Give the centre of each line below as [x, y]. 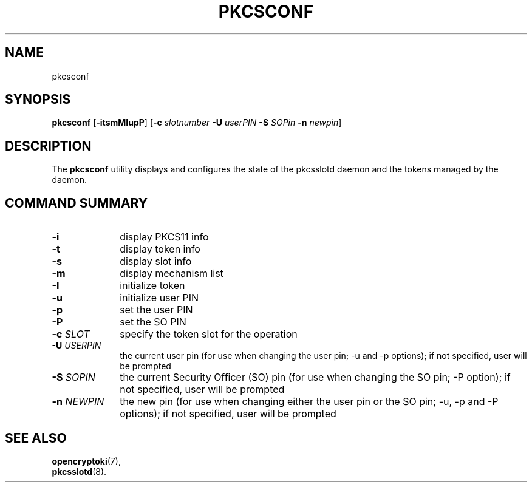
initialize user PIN [159, 298]
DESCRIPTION [48, 146]
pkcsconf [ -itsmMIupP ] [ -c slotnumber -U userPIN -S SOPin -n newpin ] [197, 123]
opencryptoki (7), [86, 461]
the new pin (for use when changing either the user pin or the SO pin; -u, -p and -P [309, 402]
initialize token [152, 286]
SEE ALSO [36, 438]
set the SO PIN [153, 322]
